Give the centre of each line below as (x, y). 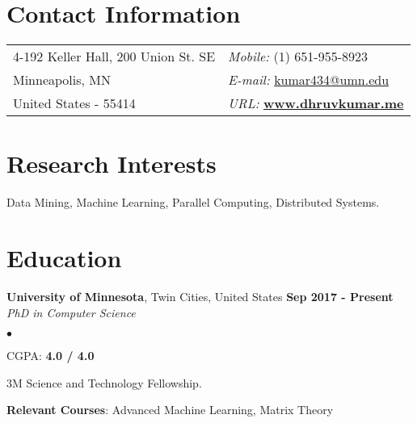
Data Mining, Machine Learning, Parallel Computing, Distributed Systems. (193, 202)
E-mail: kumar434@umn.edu (309, 80)
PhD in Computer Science (71, 312)
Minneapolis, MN (62, 80)
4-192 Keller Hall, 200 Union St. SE (114, 57)
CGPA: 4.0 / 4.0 (51, 356)
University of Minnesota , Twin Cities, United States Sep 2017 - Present (200, 296)
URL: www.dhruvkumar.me (316, 103)
